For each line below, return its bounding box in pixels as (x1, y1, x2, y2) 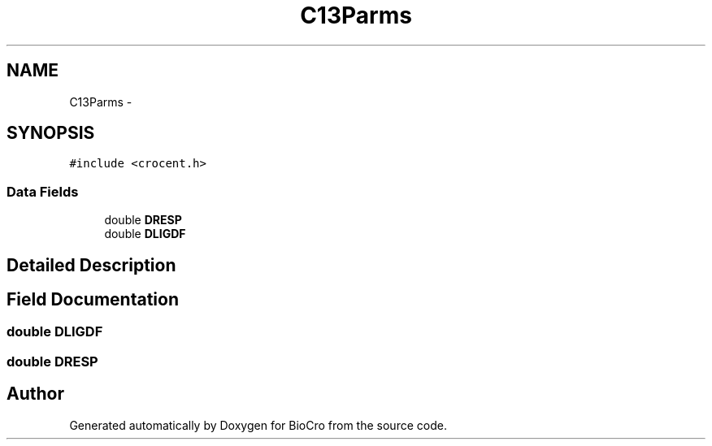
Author (7, 383, 64, 405)
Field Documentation (7, 289, 179, 310)
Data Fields (7, 183, 79, 200)
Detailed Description (7, 254, 176, 275)
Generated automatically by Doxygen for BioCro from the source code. (69, 418, 447, 432)
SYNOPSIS (7, 123, 95, 144)
